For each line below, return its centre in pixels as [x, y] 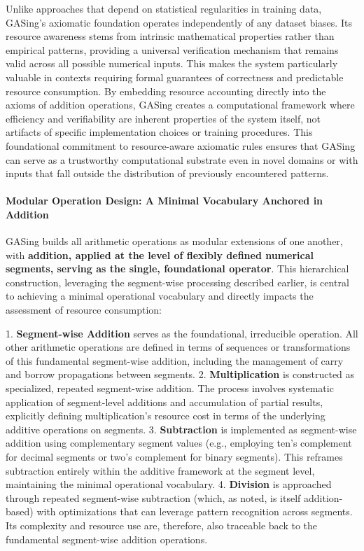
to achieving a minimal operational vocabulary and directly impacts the [160, 296]
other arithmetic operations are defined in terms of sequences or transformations [178, 347]
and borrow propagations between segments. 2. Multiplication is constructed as [180, 374]
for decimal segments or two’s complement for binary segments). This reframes [174, 457]
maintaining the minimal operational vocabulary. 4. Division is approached [169, 484]
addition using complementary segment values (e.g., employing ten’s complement [179, 443]
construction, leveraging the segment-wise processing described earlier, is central [177, 282]
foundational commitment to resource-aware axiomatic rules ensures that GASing [181, 145]
